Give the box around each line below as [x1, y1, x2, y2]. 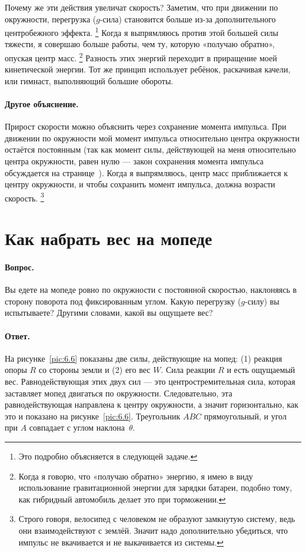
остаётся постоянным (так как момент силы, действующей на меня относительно [5, 143, 296, 156]
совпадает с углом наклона [29, 421, 125, 434]
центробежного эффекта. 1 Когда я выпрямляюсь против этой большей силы [5, 25, 278, 38]
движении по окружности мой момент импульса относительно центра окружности [5, 131, 300, 144]
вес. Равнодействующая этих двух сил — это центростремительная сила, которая [5, 375, 295, 388]
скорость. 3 [5, 190, 44, 204]
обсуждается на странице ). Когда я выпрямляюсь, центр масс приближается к [5, 166, 288, 179]
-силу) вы [245, 295, 280, 307]
